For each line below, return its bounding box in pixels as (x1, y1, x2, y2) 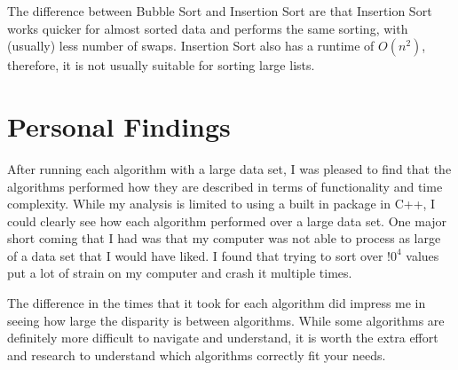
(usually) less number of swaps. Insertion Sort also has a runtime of (7, 36, 375, 55)
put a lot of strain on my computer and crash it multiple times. (7, 264, 352, 282)
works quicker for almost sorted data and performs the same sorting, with (7, 19, 408, 37)
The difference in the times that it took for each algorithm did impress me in (7, 294, 426, 312)
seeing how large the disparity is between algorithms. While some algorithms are (7, 311, 445, 329)
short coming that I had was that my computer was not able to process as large (7, 229, 441, 248)
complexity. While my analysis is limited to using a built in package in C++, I (7, 194, 436, 213)
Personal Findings (7, 107, 231, 144)
